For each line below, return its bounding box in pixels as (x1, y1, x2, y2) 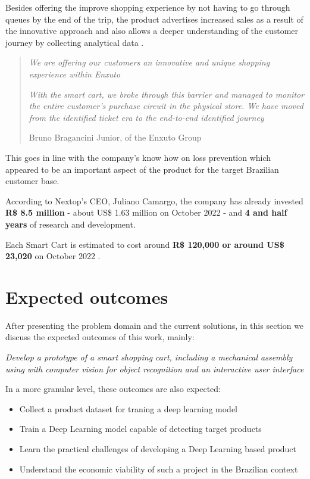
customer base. (5, 175, 60, 187)
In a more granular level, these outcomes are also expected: (5, 382, 221, 395)
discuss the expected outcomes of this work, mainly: (5, 331, 195, 343)
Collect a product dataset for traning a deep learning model (19, 402, 237, 415)
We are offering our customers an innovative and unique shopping (29, 56, 270, 69)
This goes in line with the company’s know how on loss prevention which (5, 151, 271, 163)
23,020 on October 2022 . (5, 250, 101, 262)
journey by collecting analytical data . (5, 36, 144, 48)
